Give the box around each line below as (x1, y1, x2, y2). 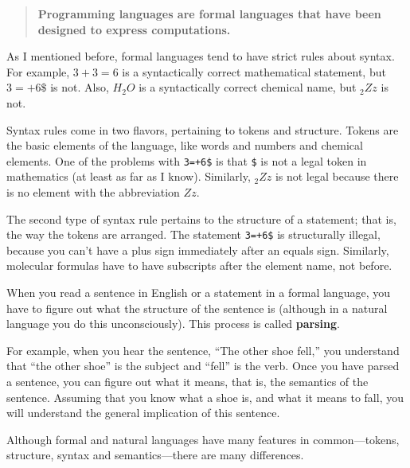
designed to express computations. (37, 21, 231, 37)
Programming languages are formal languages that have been (37, 6, 381, 21)
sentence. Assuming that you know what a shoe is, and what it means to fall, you (6, 388, 404, 405)
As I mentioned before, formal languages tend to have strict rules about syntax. (6, 48, 395, 64)
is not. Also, (50, 79, 109, 96)
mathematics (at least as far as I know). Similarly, (6, 168, 251, 185)
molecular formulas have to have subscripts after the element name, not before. (6, 257, 392, 274)
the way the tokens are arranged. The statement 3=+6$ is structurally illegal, (6, 226, 381, 243)
